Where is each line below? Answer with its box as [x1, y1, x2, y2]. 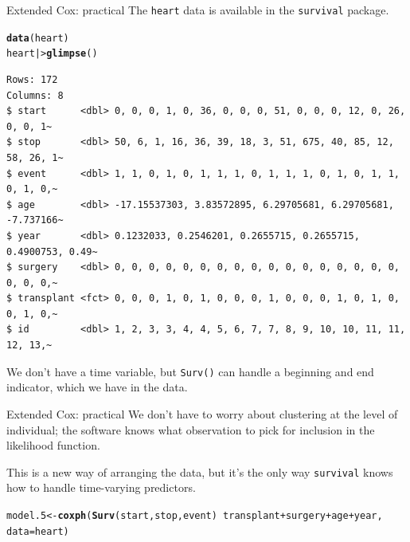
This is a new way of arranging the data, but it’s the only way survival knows [6, 463, 393, 480]
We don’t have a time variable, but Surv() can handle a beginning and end [6, 363, 374, 379]
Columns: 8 [6, 89, 64, 101]
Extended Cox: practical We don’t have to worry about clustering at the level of [6, 405, 398, 422]
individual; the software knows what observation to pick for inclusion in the [6, 421, 375, 438]
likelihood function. [6, 437, 100, 454]
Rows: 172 [6, 73, 58, 85]
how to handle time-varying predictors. [6, 479, 196, 496]
